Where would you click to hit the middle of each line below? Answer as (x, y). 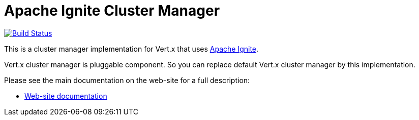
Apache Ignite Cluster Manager (112, 11)
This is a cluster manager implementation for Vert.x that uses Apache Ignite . (131, 49)
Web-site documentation (66, 96)
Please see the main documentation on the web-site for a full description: (127, 80)
